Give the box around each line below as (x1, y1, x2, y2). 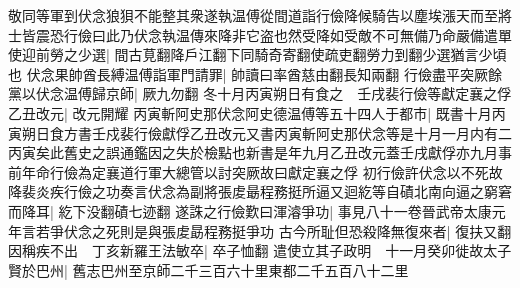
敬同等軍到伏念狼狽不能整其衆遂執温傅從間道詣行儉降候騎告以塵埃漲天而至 (8, 5, 498, 25)
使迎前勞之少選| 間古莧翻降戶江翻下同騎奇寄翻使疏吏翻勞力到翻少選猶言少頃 (8, 44, 507, 65)
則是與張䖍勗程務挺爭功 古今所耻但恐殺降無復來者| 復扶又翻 (119, 220, 512, 241)
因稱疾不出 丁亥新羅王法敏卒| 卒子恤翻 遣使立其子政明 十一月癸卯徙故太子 (8, 240, 512, 261)
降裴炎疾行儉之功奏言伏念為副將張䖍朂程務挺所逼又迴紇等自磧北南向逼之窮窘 (8, 181, 512, 202)
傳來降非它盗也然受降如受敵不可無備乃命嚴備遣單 (189, 24, 512, 45)
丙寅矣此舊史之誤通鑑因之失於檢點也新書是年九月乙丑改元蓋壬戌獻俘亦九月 (8, 142, 498, 163)
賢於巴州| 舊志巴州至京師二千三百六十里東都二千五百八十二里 (8, 259, 409, 280)
